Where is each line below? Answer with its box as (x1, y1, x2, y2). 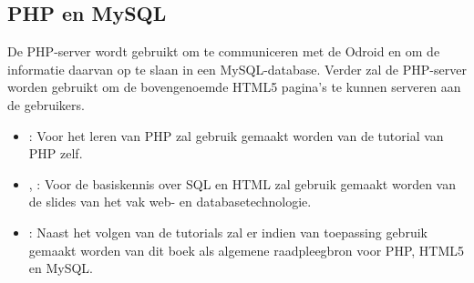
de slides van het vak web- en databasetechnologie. (28, 192, 312, 211)
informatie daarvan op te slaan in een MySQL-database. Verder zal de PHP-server (7, 59, 467, 78)
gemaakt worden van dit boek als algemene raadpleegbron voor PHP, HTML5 (28, 240, 465, 259)
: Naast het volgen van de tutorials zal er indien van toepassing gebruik (28, 222, 428, 241)
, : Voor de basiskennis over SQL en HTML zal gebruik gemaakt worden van (28, 174, 457, 193)
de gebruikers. (7, 95, 85, 114)
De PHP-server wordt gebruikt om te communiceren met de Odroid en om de (7, 42, 440, 61)
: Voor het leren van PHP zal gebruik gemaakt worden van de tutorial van (28, 126, 444, 145)
